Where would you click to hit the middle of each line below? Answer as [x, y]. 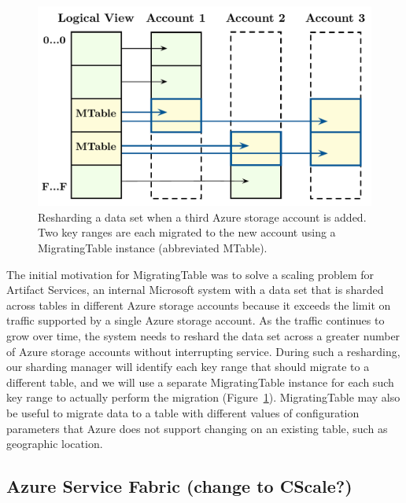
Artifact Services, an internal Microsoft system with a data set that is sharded [195, 290]
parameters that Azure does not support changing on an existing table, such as [197, 428]
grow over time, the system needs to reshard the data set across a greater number [203, 335]
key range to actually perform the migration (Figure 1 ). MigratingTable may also [203, 397]
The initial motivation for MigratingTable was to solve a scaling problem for [190, 274]
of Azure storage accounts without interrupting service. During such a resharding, [203, 351]
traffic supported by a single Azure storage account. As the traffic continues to [196, 320]
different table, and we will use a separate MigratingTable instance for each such [200, 382]
